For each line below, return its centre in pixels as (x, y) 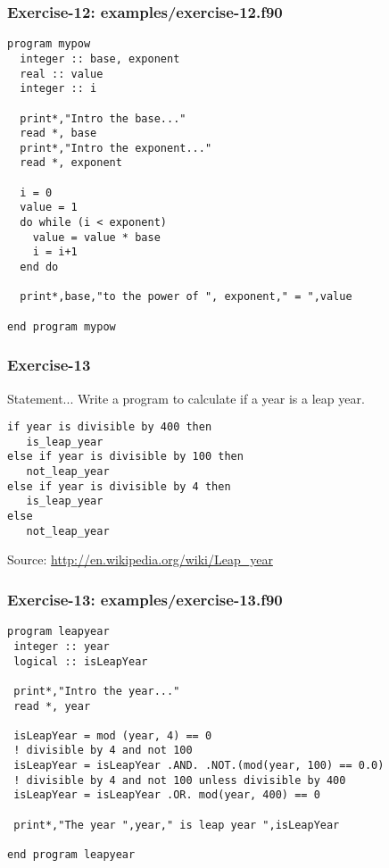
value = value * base (96, 237)
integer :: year (62, 646)
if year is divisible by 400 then (110, 427)
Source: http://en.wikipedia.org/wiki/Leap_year (140, 559)
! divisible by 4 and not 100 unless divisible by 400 (180, 780)
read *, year (52, 706)
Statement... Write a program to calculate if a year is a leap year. (186, 398)
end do (39, 267)
